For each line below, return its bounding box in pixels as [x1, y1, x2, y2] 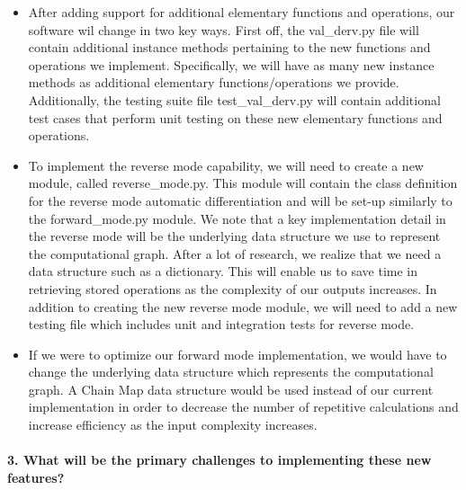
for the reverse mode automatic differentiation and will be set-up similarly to [28, 191, 453, 209]
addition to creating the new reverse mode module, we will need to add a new [28, 297, 458, 316]
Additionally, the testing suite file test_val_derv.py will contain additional [28, 90, 441, 109]
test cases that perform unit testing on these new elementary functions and [28, 108, 443, 127]
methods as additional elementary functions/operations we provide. [28, 73, 399, 92]
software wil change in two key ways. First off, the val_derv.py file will [28, 20, 419, 39]
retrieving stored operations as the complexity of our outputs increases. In [28, 279, 437, 298]
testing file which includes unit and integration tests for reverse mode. [28, 315, 415, 334]
